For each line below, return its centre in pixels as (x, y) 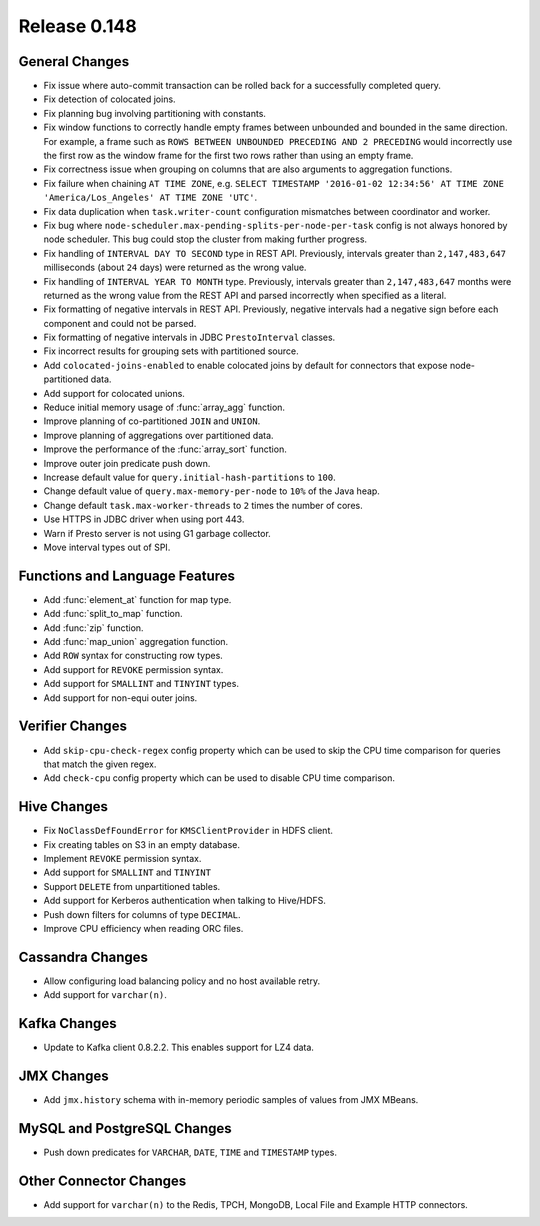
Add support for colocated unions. (114, 393)
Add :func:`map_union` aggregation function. (136, 642)
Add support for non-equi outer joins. (120, 697)
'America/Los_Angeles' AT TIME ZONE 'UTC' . (150, 197)
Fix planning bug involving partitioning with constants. (155, 113)
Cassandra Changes (83, 956)
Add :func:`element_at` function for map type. (137, 599)
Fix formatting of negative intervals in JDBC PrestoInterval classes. (189, 337)
